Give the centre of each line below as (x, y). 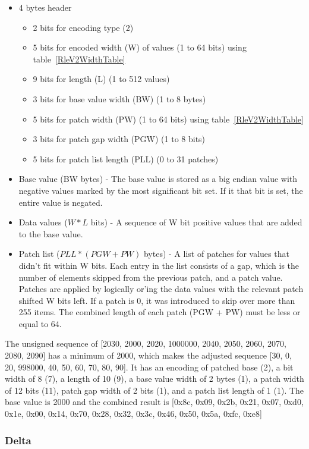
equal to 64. (40, 323)
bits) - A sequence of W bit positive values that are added (196, 222)
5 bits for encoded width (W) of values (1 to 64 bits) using (140, 47)
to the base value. (51, 233)
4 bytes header (45, 7)
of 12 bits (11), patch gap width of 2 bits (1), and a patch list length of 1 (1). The (154, 390)
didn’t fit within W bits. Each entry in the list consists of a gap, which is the (159, 265)
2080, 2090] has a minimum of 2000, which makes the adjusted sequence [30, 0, (148, 355)
